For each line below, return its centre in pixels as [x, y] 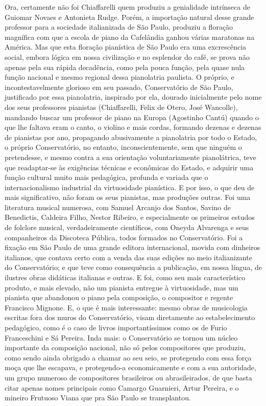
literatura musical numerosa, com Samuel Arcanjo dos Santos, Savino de [118, 207]
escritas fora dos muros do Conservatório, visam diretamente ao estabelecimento [130, 317]
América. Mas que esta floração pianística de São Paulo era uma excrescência [126, 47]
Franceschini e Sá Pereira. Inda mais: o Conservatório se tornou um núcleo [121, 337]
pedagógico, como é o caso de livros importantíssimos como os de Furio [116, 327]
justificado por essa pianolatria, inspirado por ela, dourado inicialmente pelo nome [133, 97]
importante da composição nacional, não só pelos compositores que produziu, [125, 347]
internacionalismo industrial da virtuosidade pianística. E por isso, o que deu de [130, 187]
